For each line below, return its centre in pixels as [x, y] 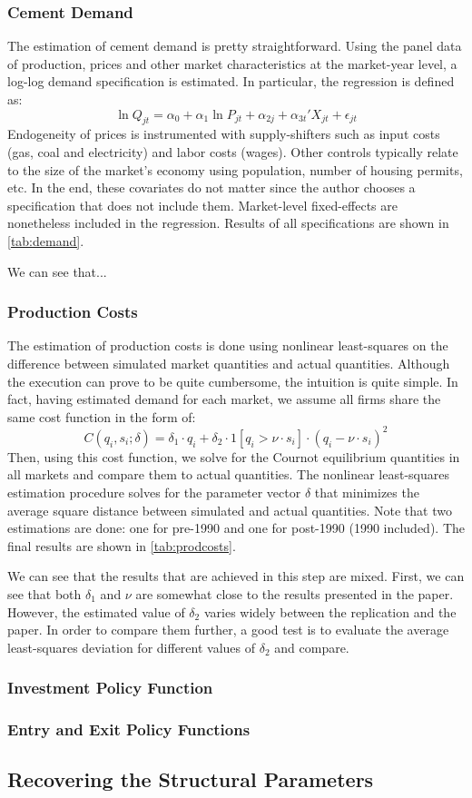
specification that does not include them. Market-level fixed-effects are [202, 205]
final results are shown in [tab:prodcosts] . [122, 545]
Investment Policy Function [110, 688]
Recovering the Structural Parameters [191, 779]
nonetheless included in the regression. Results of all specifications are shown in [228, 223]
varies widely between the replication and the [330, 611]
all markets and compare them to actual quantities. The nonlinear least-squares [229, 474]
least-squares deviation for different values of [132, 647]
